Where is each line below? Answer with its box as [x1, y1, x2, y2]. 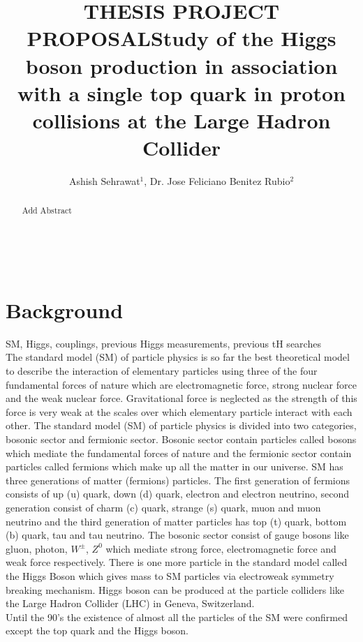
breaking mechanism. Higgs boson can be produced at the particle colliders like [6, 582, 345, 597]
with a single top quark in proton [17, 78, 346, 107]
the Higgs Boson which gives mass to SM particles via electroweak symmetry [6, 568, 334, 583]
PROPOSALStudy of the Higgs [27, 24, 336, 52]
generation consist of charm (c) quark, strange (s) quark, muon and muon [6, 500, 321, 514]
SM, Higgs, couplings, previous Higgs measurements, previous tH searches [6, 336, 321, 350]
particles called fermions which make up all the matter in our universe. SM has [6, 459, 343, 474]
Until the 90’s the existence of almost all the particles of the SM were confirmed [6, 609, 348, 624]
